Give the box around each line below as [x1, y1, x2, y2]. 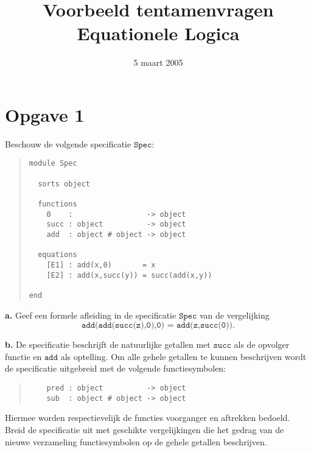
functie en [5, 350, 42, 362]
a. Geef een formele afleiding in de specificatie [5, 308, 176, 321]
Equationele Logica [77, 21, 240, 46]
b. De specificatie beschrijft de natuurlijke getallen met [5, 338, 211, 351]
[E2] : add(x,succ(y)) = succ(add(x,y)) [46, 270, 212, 280]
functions [38, 200, 77, 209]
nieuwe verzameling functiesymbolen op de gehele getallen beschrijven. [5, 435, 267, 448]
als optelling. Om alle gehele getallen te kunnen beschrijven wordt [60, 350, 307, 362]
